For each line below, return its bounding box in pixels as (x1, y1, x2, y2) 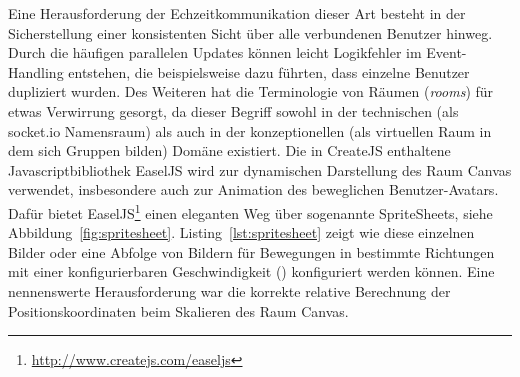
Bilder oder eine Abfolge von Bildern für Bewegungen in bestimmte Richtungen (8, 241, 495, 262)
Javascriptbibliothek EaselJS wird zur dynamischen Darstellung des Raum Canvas (8, 159, 512, 180)
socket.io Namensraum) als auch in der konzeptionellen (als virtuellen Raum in (8, 120, 492, 141)
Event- (426, 42, 467, 63)
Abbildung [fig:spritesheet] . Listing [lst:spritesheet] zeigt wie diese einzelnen (8, 222, 475, 243)
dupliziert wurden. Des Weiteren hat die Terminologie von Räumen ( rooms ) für (8, 81, 494, 102)
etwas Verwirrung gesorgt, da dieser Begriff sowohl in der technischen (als (8, 100, 459, 121)
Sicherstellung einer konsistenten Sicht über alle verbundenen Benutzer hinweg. (8, 22, 493, 43)
